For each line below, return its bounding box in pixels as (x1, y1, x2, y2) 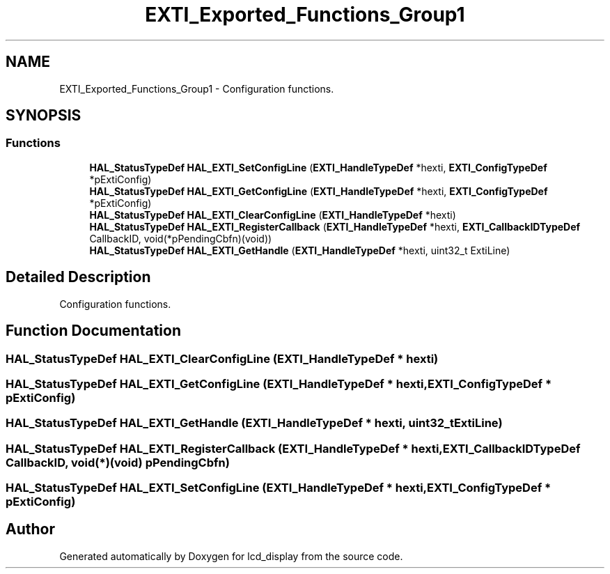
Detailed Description (6, 268, 151, 286)
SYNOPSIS (6, 107, 81, 125)
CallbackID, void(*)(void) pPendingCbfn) (6, 455, 230, 470)
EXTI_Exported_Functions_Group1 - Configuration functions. (59, 82, 334, 95)
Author (6, 520, 55, 538)
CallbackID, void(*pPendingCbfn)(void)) (89, 232, 272, 245)
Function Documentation (6, 322, 181, 340)
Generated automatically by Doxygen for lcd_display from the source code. (59, 550, 403, 562)
